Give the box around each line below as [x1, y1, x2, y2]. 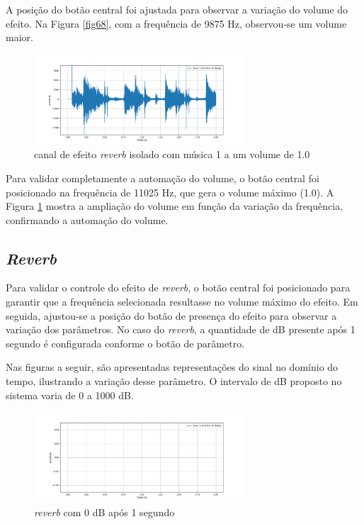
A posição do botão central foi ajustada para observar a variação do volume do [6, 2, 348, 16]
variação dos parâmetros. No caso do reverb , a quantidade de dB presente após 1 [6, 322, 356, 337]
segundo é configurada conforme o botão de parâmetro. [6, 335, 245, 350]
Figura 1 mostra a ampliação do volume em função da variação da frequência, [6, 199, 343, 213]
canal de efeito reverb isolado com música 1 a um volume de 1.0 [34, 147, 310, 162]
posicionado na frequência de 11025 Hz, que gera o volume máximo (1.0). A [6, 184, 334, 199]
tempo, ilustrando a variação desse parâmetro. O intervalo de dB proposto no [6, 374, 342, 389]
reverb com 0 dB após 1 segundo [34, 504, 175, 519]
